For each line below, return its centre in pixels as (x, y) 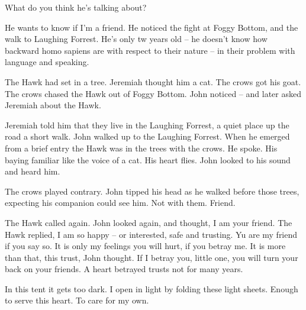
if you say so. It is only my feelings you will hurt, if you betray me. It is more (145, 246)
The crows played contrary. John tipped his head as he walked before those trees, (152, 191)
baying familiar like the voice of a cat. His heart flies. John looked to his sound (148, 159)
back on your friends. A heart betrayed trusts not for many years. (124, 269)
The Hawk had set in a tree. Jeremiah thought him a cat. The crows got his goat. (153, 81)
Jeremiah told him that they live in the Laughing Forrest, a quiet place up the (147, 125)
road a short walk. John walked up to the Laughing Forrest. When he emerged (147, 136)
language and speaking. (47, 62)
